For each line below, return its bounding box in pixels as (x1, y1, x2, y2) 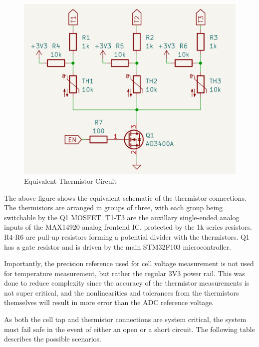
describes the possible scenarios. (4, 334, 101, 344)
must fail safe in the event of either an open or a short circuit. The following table (4, 324, 255, 334)
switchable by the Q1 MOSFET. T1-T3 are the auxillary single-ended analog (4, 212, 240, 222)
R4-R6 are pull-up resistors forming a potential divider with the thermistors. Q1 (4, 231, 250, 242)
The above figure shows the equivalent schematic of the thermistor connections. (4, 192, 247, 203)
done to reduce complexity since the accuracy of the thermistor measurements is (4, 278, 250, 288)
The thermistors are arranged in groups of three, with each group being (4, 202, 223, 213)
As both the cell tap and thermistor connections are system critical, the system (4, 314, 247, 325)
